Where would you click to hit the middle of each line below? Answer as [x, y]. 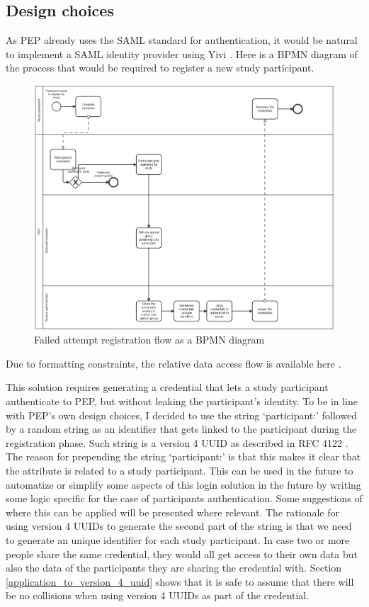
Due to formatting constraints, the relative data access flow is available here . [174, 363]
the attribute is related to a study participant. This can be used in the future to [180, 470]
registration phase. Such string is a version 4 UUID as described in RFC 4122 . [177, 442]
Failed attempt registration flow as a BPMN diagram [149, 340]
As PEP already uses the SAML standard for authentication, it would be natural [182, 40]
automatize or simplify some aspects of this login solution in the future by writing [183, 484]
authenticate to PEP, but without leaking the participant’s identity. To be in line [182, 401]
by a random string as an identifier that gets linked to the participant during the [181, 429]
